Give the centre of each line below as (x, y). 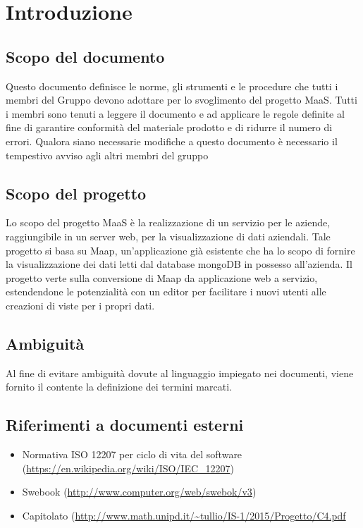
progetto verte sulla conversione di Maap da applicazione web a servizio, (162, 277)
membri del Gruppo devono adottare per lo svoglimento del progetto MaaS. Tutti (181, 100)
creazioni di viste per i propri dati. (80, 305)
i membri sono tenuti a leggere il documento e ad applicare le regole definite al (175, 113)
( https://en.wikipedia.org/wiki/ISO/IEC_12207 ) (128, 468)
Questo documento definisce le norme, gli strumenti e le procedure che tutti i (172, 86)
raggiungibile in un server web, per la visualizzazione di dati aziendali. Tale (168, 236)
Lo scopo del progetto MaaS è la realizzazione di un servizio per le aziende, (168, 222)
